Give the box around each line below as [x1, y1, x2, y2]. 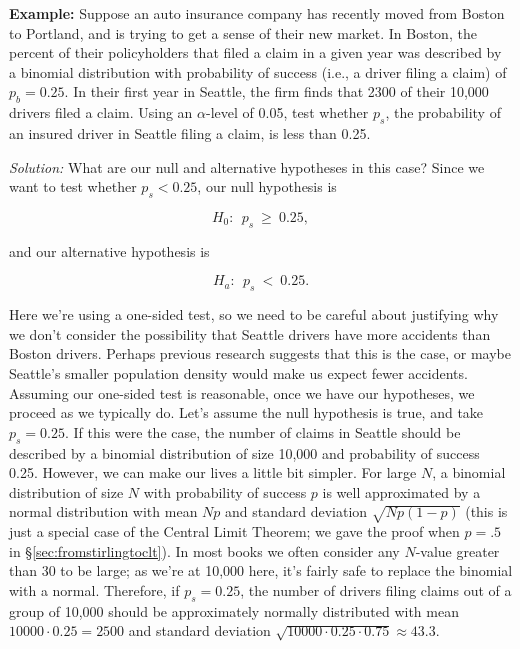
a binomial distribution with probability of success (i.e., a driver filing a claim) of [9, 61, 507, 82]
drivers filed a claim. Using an [9, 102, 193, 123]
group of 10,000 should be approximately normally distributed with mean [9, 600, 459, 621]
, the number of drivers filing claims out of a [240, 579, 512, 600]
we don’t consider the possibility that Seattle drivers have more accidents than [9, 323, 491, 344]
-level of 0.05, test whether [206, 102, 369, 123]
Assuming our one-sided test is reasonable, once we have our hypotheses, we [9, 382, 475, 403]
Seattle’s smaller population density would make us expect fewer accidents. [9, 362, 468, 383]
